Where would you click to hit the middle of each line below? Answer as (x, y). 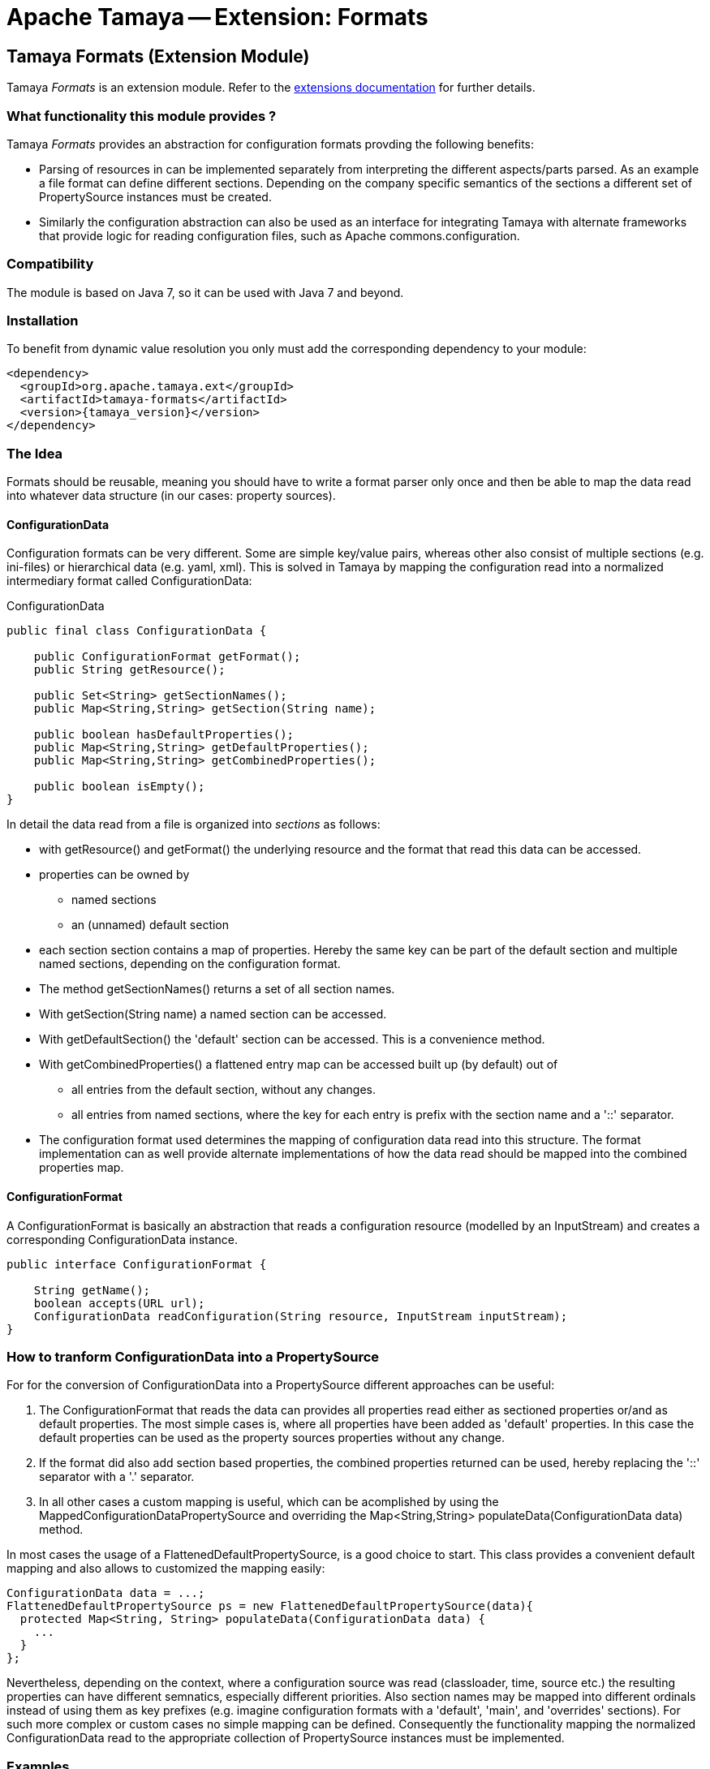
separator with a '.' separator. (117, 1477)
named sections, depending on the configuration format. (190, 964)
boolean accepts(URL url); (119, 1303)
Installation (43, 321)
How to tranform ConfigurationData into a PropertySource (193, 1356)
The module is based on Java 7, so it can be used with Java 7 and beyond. (205, 292)
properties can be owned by (114, 875)
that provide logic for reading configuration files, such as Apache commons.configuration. (280, 235)
